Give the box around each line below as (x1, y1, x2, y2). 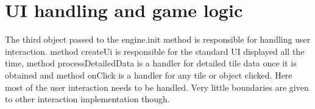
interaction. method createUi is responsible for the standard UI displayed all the (5, 44, 305, 57)
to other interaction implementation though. (5, 93, 170, 105)
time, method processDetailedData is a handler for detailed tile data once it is (5, 57, 297, 69)
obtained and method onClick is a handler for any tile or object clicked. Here (5, 68, 292, 81)
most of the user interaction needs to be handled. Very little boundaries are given (5, 80, 309, 93)
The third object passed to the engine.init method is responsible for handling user (5, 33, 311, 46)
